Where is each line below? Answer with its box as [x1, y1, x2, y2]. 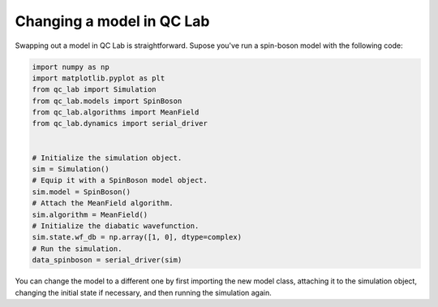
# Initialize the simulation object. [32, 153, 182, 162]
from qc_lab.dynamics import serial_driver [32, 119, 208, 128]
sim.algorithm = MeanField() [32, 210, 148, 219]
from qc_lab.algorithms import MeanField [32, 108, 200, 117]
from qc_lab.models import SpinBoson [32, 96, 182, 106]
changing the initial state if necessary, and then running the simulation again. [15, 288, 272, 297]
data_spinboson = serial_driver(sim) [32, 256, 182, 265]
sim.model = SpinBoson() [32, 187, 131, 197]
